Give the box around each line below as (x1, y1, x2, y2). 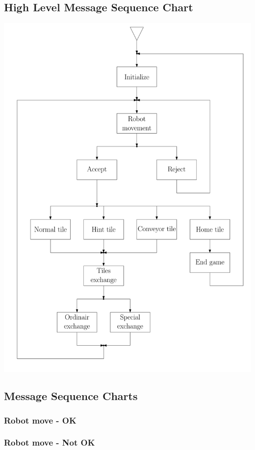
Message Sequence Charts (4, 388, 138, 403)
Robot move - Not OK (4, 436, 95, 449)
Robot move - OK (4, 414, 76, 426)
